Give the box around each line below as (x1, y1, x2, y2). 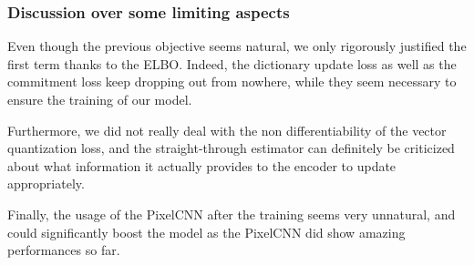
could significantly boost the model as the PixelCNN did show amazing (7, 222, 406, 241)
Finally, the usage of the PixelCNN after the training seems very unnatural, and (7, 204, 456, 223)
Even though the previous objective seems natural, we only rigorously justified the (7, 36, 467, 56)
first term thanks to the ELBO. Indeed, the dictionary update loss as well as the (7, 54, 457, 73)
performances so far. (7, 240, 120, 260)
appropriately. (7, 174, 85, 193)
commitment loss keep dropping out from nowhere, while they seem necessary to (7, 72, 457, 91)
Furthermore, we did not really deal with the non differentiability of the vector (7, 120, 447, 139)
